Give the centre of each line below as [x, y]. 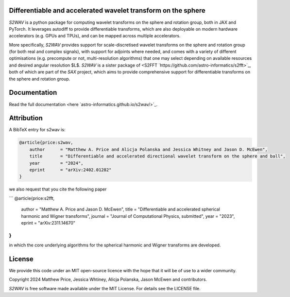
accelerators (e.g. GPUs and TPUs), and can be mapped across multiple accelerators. [95, 36]
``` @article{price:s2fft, [32, 198]
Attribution [26, 118]
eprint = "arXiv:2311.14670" [48, 223]
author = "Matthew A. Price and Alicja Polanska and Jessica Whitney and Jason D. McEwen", [149, 149]
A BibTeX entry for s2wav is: [37, 130]
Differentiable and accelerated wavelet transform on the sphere [107, 10]
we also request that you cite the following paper [58, 189]
